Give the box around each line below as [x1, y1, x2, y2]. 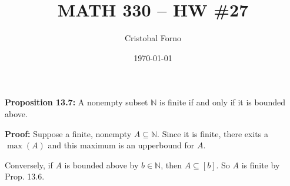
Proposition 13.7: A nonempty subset [5, 96, 148, 108]
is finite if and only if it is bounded [159, 96, 286, 108]
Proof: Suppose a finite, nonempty [5, 127, 132, 139]
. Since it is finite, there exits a [157, 127, 268, 139]
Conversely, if [5, 158, 53, 171]
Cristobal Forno [124, 32, 182, 44]
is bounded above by [64, 158, 139, 171]
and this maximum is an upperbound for [48, 139, 195, 151]
